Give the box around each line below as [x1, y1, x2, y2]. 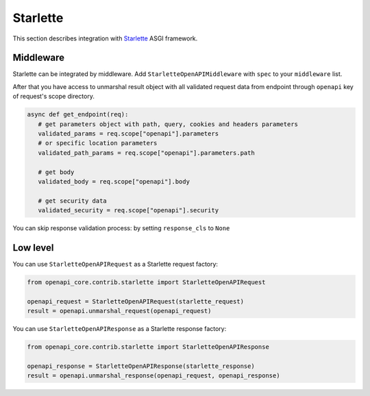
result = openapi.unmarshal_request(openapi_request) [27, 307, 212, 315]
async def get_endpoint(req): [27, 110, 129, 119]
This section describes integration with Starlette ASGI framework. [12, 34, 198, 42]
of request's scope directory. [12, 92, 95, 101]
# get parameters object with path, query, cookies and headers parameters [38, 120, 298, 128]
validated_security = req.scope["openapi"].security [38, 206, 219, 214]
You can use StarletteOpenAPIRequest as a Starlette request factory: [12, 260, 219, 269]
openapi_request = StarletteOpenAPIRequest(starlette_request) [27, 297, 245, 305]
